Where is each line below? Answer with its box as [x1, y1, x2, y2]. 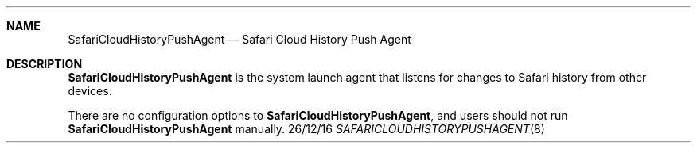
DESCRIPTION [6, 57, 83, 71]
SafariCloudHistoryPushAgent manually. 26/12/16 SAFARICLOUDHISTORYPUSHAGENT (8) [68, 122, 545, 136]
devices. [68, 84, 112, 97]
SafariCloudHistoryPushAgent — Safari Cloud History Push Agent [68, 32, 411, 46]
